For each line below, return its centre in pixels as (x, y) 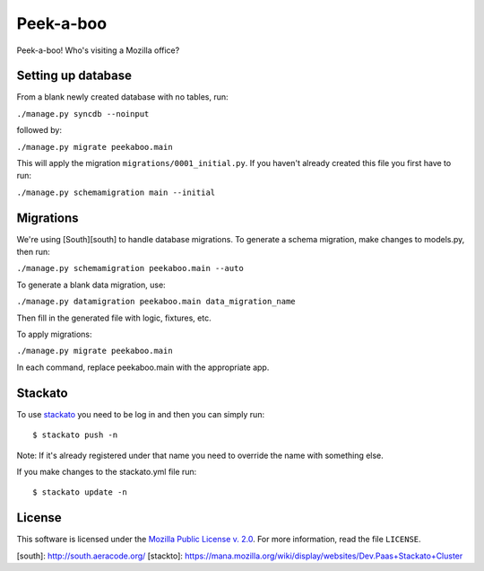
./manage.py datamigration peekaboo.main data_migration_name (156, 302)
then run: (34, 252)
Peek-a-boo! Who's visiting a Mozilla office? (98, 50)
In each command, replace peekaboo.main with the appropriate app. (143, 367)
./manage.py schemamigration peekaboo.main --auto (130, 268)
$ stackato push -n (75, 435)
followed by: (39, 130)
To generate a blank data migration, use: (91, 285)
